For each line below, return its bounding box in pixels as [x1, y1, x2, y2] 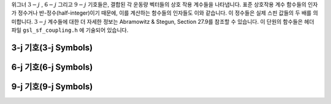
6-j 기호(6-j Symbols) [11, 62, 93, 72]
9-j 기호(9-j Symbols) [11, 81, 93, 92]
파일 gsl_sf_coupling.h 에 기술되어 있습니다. [11, 26, 129, 34]
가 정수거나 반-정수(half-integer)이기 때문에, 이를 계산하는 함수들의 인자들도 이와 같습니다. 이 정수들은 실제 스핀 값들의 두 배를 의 [11, 9, 318, 17]
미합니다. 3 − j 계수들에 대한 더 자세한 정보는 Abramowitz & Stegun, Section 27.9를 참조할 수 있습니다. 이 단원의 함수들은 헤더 [11, 18, 314, 25]
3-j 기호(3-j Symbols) [11, 42, 93, 53]
